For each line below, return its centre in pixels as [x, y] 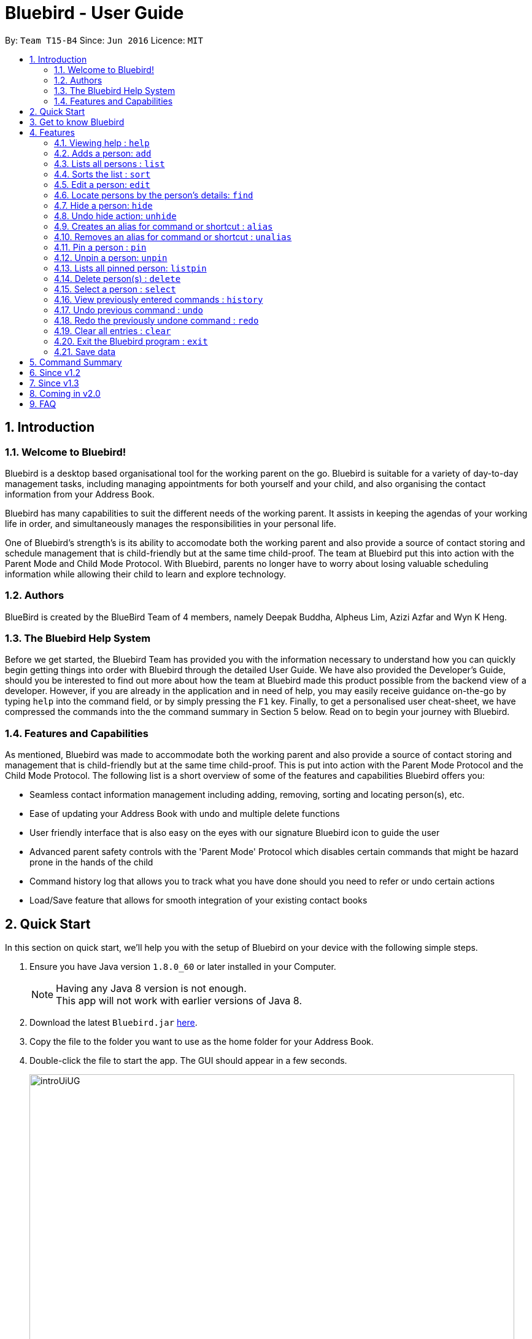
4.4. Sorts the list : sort [102, 174]
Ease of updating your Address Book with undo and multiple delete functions [185, 814]
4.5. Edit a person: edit [102, 184]
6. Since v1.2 [55, 372]
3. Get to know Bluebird [77, 122]
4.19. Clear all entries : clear [113, 330]
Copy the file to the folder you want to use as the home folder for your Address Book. [202, 1042]
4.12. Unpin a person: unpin [111, 257]
